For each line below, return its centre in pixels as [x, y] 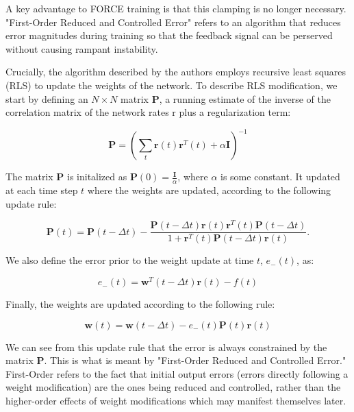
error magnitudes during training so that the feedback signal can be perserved [169, 35]
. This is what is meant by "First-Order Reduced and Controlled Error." [195, 360]
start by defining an [47, 98]
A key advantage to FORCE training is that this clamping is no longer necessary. [176, 8]
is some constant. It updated [280, 177]
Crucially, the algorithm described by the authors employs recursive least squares [176, 72]
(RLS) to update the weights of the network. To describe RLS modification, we [172, 85]
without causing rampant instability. [82, 48]
